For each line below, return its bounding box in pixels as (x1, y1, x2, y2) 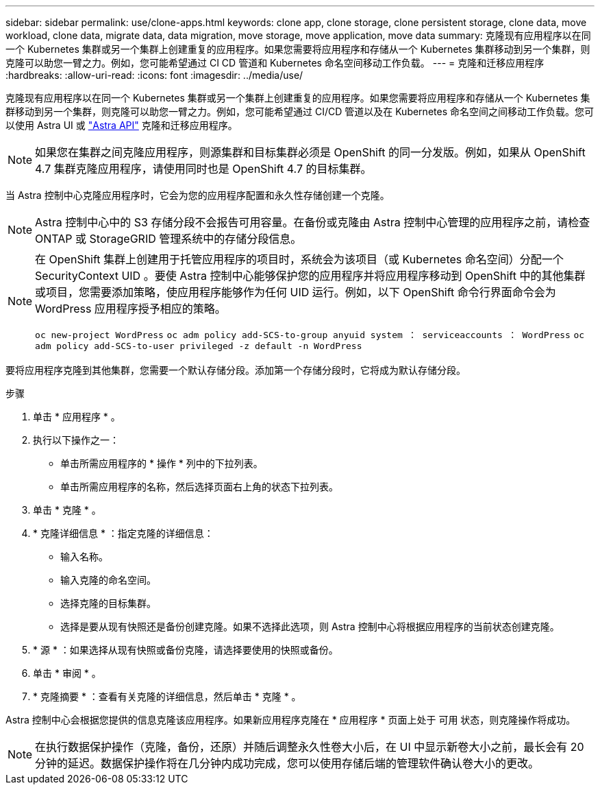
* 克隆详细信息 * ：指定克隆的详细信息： (33, 527, 214, 539)
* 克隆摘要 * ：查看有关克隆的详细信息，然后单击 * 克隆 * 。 (33, 691, 301, 702)
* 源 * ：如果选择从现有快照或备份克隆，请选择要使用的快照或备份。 (33, 644, 338, 656)
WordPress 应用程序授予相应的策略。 (35, 302, 226, 315)
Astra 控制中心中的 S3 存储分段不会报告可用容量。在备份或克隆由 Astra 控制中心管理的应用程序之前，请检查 (35, 215, 590, 229)
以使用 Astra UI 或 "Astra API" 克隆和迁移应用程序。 (5, 119, 238, 131)
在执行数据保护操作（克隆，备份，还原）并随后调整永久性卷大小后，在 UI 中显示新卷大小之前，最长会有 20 (35, 740, 584, 754)
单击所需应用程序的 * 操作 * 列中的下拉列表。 (60, 457, 263, 469)
